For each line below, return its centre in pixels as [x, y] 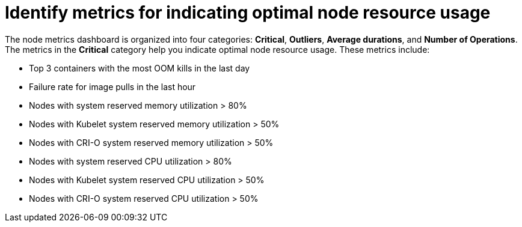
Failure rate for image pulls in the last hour [112, 86]
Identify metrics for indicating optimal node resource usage [248, 13]
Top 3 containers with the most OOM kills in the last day [140, 68]
